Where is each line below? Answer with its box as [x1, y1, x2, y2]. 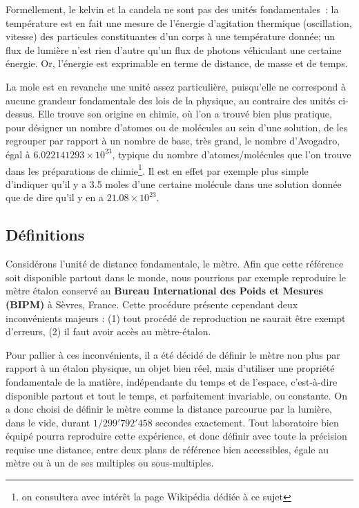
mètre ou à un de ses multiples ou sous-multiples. [6, 455, 214, 470]
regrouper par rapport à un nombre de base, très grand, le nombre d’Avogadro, [6, 133, 340, 148]
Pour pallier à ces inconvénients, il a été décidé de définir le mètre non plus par [6, 347, 340, 361]
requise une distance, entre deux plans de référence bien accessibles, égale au [6, 442, 329, 456]
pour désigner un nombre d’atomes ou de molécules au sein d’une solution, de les [6, 120, 348, 134]
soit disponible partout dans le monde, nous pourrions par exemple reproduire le [6, 270, 347, 284]
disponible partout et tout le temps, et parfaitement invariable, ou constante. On [6, 388, 348, 402]
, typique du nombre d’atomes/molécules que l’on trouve [112, 147, 351, 161]
